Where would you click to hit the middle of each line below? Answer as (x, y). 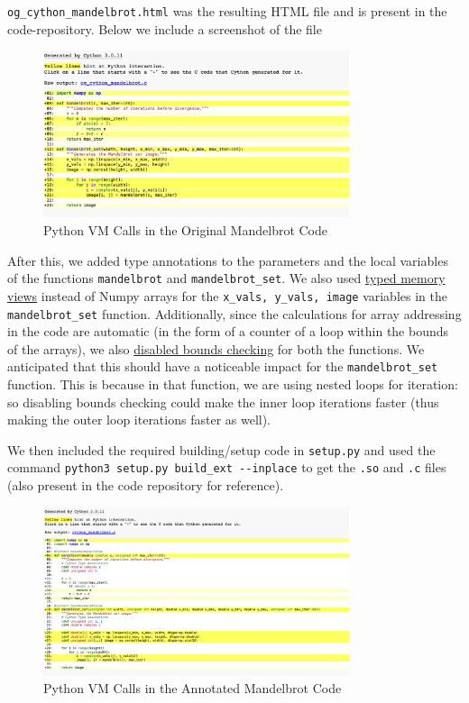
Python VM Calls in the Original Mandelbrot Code (186, 230)
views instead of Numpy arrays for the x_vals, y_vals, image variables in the (227, 295)
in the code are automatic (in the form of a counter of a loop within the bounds (228, 331)
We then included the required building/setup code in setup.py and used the (221, 449)
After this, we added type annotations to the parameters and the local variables (228, 260)
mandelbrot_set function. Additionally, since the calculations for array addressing (234, 313)
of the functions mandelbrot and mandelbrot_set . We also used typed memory (226, 278)
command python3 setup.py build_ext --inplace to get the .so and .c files (227, 467)
